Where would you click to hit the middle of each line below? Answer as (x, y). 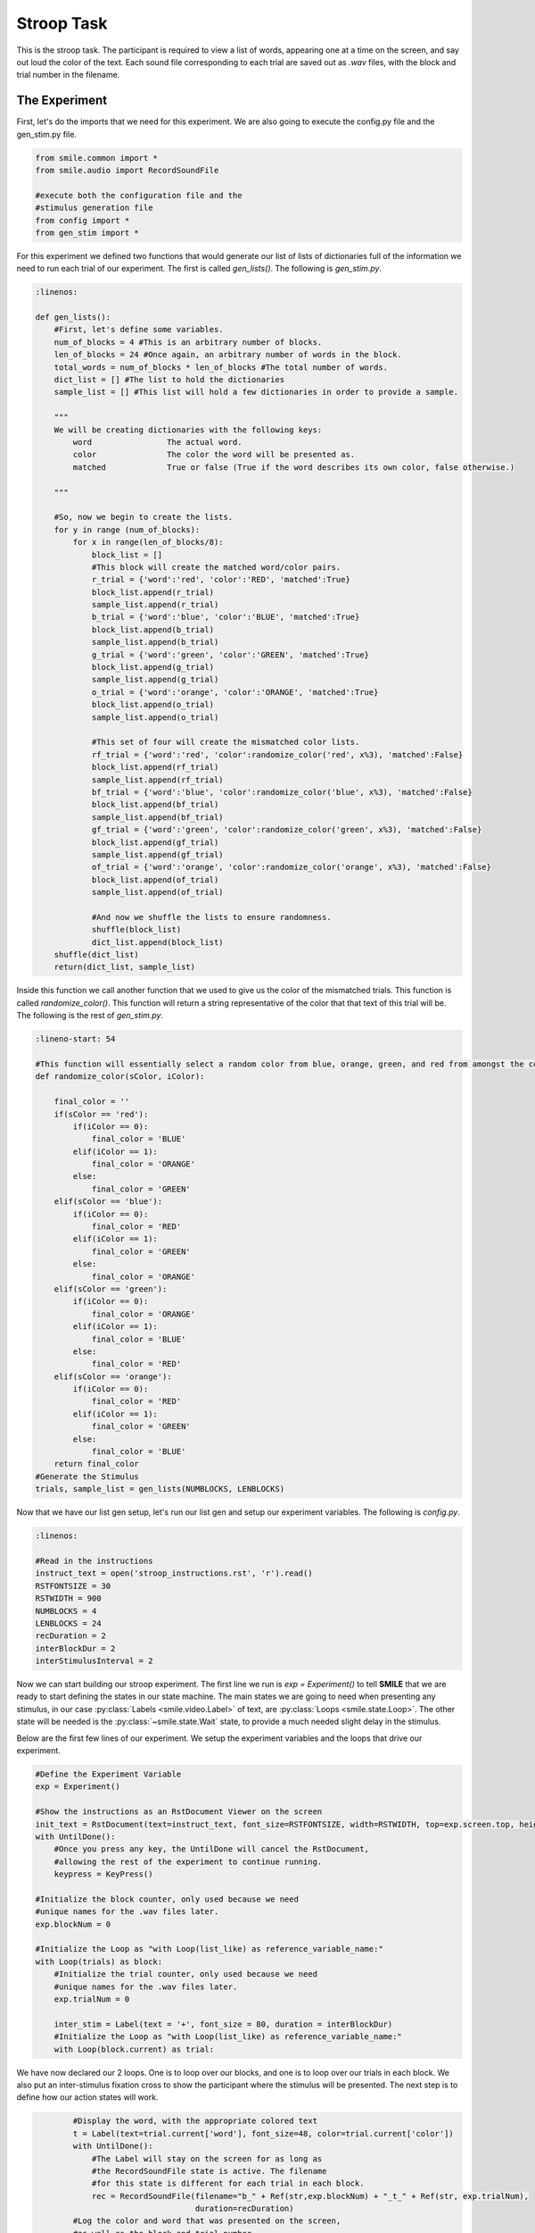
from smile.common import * (96, 158)
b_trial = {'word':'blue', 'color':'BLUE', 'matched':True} (226, 617)
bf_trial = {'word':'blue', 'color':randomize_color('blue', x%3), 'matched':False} (282, 792)
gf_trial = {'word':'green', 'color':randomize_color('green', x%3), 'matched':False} (287, 830)
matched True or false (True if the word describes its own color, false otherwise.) (294, 467)
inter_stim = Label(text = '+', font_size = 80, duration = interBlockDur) (223, 2024)
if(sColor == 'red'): (101, 1114)
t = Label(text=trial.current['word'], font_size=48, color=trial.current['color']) (263, 2133)
